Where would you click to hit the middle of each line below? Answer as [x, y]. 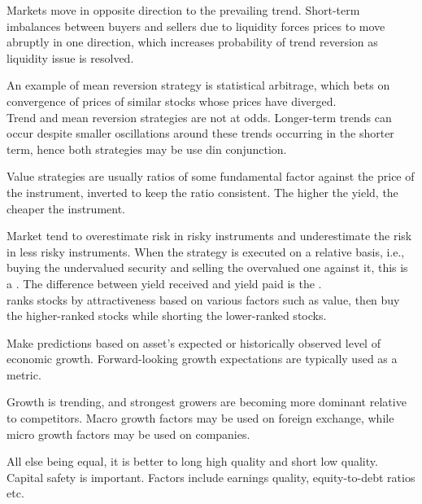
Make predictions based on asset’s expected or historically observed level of [194, 342]
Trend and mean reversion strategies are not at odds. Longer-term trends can [199, 117]
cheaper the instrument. [66, 208]
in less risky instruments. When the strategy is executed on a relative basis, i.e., [206, 251]
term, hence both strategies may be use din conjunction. [147, 149]
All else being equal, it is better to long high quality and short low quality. [192, 461]
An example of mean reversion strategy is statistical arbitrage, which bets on [198, 85]
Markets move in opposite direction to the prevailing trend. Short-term [183, 10]
